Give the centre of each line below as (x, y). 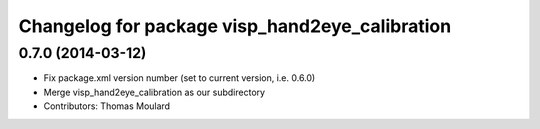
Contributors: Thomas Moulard (106, 106)
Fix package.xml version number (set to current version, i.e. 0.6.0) (179, 78)
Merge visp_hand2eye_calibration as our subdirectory (154, 92)
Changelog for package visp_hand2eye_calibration (235, 26)
